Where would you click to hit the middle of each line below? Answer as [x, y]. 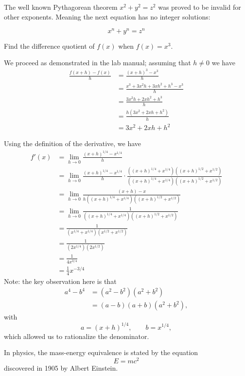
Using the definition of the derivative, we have [73, 143]
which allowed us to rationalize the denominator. [77, 336]
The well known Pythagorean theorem [61, 7]
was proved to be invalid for [200, 7]
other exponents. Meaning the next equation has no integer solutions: [107, 16]
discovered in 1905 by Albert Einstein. [61, 367]
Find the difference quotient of [49, 46]
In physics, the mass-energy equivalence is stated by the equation [101, 352]
